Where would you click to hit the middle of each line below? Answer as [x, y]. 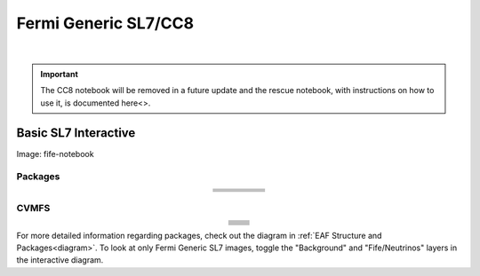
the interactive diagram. [60, 260]
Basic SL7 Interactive [76, 133]
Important [60, 74]
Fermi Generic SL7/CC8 [105, 23]
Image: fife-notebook [55, 154]
